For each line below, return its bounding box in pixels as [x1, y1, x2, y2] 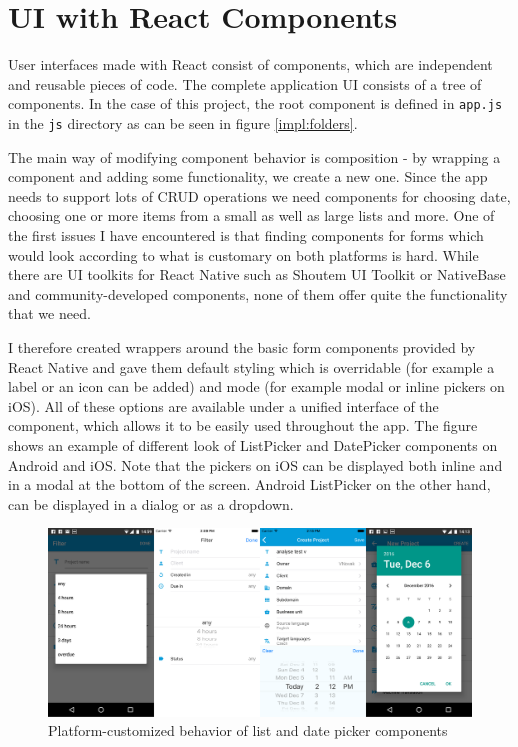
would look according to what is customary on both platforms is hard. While [8, 244, 479, 265]
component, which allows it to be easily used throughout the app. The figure [8, 415, 478, 436]
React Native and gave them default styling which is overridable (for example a [8, 356, 495, 377]
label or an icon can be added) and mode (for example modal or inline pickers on [8, 376, 505, 397]
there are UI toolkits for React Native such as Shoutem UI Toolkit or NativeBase [8, 264, 506, 285]
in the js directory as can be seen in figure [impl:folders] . [8, 112, 358, 133]
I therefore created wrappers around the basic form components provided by [8, 336, 476, 357]
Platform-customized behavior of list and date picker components [48, 720, 448, 741]
